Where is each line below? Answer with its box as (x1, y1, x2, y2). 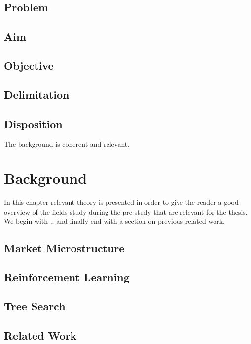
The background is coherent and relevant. (4, 139, 130, 149)
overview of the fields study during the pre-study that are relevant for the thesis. (4, 206, 248, 216)
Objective (4, 57, 54, 73)
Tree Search (4, 298, 66, 313)
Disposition (4, 116, 63, 131)
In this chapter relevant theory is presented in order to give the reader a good (4, 197, 239, 207)
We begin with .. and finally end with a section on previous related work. (4, 216, 225, 226)
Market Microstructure (4, 240, 125, 256)
